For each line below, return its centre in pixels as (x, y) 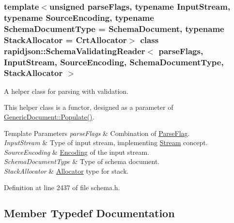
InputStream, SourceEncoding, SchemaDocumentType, (114, 62)
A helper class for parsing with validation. (66, 91)
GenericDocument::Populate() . (49, 116)
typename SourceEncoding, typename (79, 17)
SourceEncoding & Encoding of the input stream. (77, 152)
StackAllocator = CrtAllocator (65, 39)
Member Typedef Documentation (89, 213)
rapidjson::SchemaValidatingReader (75, 51)
